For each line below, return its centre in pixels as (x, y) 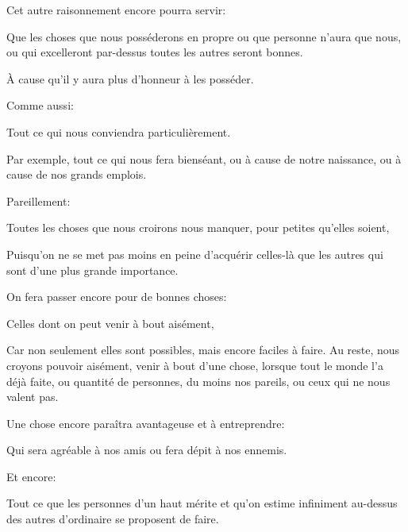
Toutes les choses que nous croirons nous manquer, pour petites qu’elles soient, (198, 227)
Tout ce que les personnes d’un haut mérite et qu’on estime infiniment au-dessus (202, 503)
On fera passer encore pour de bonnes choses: (117, 297)
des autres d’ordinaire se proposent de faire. (113, 519)
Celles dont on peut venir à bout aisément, (110, 323)
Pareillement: (38, 200)
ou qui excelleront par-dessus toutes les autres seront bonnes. (155, 52)
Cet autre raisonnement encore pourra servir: (116, 10)
